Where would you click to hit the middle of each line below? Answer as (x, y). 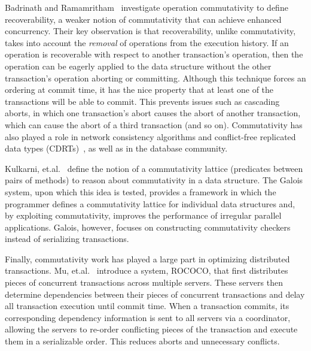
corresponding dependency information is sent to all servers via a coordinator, (148, 317)
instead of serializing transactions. (67, 239)
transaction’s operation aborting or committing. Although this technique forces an (155, 78)
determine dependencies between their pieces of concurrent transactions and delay (155, 294)
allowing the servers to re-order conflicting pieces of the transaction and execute (151, 329)
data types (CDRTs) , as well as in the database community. (116, 148)
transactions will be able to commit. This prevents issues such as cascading (142, 101)
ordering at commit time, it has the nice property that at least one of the (139, 90)
